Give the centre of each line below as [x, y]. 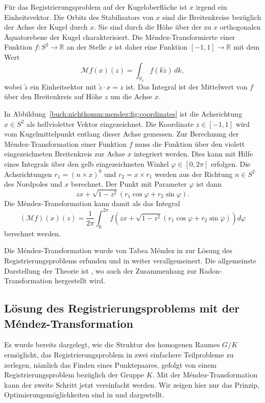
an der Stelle [86, 47]
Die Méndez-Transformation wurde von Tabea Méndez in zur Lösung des [118, 250]
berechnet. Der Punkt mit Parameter [129, 184]
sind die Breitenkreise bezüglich [212, 17]
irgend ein [211, 7]
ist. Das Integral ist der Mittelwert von [187, 86]
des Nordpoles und [33, 184]
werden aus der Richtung [194, 174]
